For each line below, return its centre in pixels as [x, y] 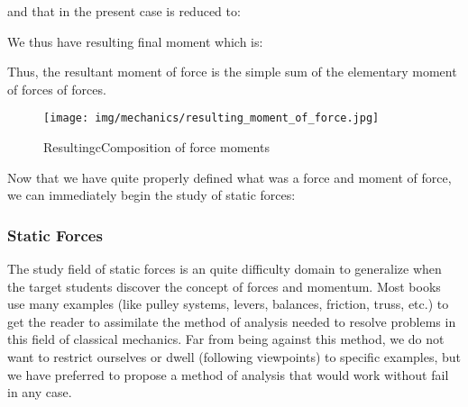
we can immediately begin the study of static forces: [151, 195]
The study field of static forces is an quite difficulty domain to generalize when [225, 269]
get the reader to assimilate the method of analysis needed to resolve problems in [232, 321]
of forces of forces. [57, 89]
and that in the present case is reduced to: [124, 11]
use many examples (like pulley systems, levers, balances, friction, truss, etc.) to [228, 304]
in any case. [40, 392]
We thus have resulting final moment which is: [135, 41]
